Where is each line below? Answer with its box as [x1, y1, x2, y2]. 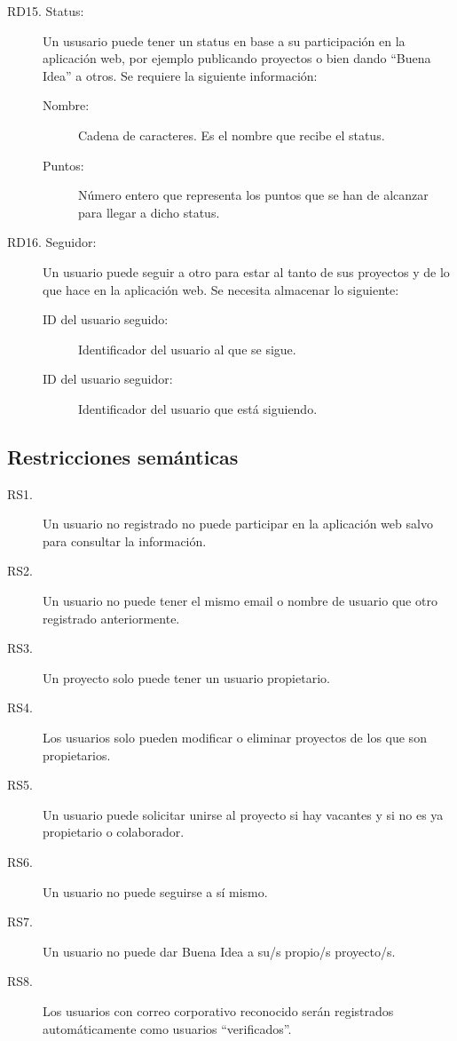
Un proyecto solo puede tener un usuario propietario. [43, 668, 330, 687]
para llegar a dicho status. [78, 203, 220, 221]
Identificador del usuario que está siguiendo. [78, 399, 318, 417]
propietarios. [43, 745, 111, 764]
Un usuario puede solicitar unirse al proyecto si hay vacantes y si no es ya [43, 805, 444, 823]
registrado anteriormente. [43, 608, 180, 627]
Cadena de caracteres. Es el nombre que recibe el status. [78, 125, 385, 144]
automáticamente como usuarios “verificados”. [43, 1019, 292, 1037]
